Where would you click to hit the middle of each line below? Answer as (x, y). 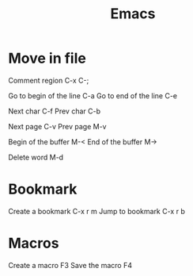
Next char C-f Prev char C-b (55, 111)
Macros (34, 243)
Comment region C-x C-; (49, 80)
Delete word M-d (36, 157)
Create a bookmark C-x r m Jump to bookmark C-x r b (97, 211)
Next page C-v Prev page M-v (57, 126)
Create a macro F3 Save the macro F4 (70, 265)
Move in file (47, 58)
